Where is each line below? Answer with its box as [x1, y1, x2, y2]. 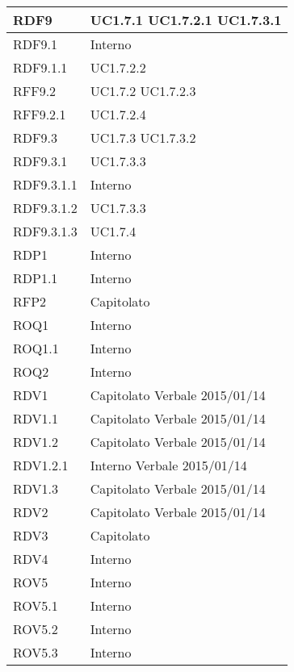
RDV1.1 [13, 409, 59, 428]
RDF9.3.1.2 [13, 198, 78, 217]
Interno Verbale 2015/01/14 [90, 456, 247, 474]
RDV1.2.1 [13, 456, 69, 474]
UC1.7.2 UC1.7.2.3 [90, 81, 196, 100]
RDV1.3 [13, 479, 59, 498]
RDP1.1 [13, 269, 58, 287]
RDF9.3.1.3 [13, 222, 78, 240]
